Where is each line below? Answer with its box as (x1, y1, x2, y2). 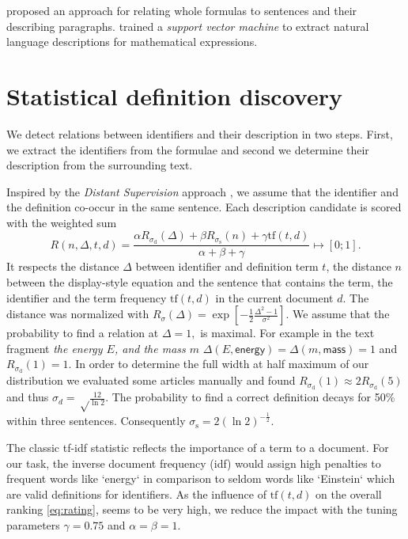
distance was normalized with (6, 306, 149, 322)
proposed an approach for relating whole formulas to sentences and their (6, 2, 357, 18)
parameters (6, 516, 60, 533)
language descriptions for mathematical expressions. (6, 33, 258, 50)
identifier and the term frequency (6, 289, 167, 306)
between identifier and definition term (135, 258, 319, 275)
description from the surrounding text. (6, 157, 193, 173)
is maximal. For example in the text (200, 325, 375, 341)
